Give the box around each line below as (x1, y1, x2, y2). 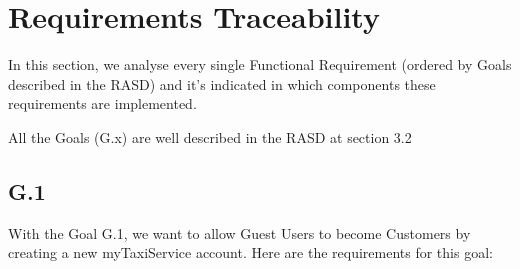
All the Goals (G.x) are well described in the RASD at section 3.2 (8, 126, 412, 147)
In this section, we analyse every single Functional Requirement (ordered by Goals (8, 54, 512, 75)
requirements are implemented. (8, 93, 197, 114)
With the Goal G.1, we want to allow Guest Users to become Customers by (8, 222, 471, 243)
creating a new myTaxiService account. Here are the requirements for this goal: (8, 242, 493, 263)
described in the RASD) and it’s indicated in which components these (8, 73, 436, 94)
